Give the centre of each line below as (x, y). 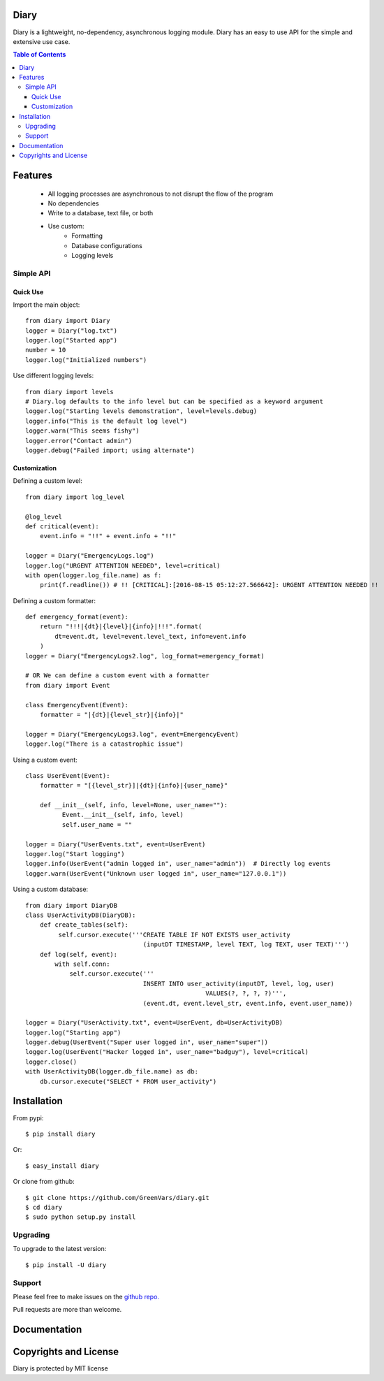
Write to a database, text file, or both (101, 213)
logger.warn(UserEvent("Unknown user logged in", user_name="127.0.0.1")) (156, 873)
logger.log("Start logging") (75, 854)
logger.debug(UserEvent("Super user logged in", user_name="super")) (147, 1042)
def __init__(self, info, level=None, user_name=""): (134, 805)
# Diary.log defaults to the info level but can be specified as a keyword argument (175, 402)
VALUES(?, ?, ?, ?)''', (246, 993)
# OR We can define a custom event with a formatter (117, 675)
